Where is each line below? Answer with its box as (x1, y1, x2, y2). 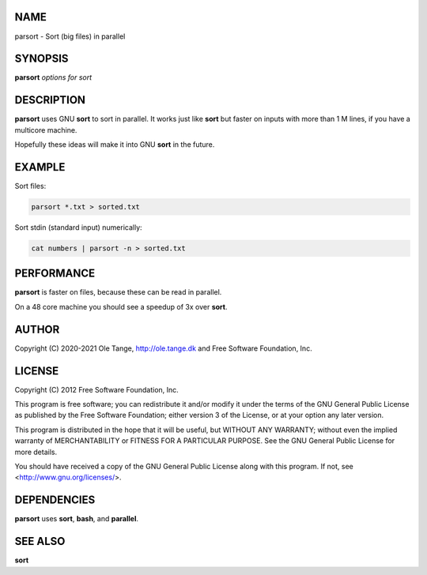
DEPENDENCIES (14, 494, 96, 507)
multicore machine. (14, 125, 77, 134)
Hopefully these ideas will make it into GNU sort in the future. (14, 140, 215, 149)
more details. (14, 447, 58, 457)
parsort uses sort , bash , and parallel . (14, 514, 138, 524)
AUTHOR (14, 322, 60, 336)
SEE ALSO (14, 535, 66, 548)
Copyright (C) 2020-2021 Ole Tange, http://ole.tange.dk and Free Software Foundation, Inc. (14, 344, 312, 353)
